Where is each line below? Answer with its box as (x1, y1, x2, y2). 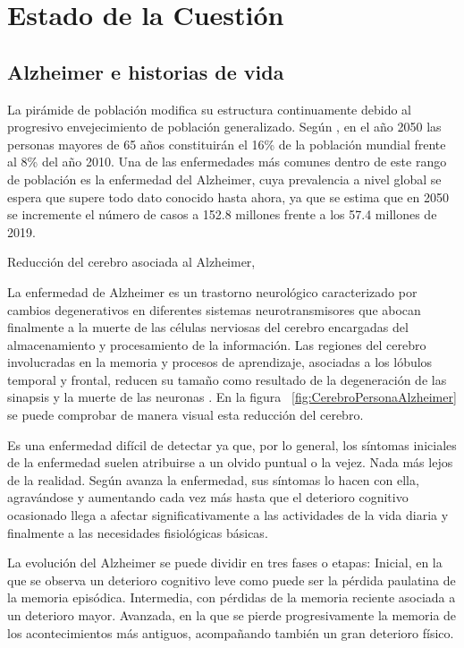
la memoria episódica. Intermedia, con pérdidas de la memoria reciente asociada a (7, 588, 456, 607)
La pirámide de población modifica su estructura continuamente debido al (7, 99, 411, 118)
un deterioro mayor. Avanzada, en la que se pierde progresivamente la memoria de (7, 606, 457, 625)
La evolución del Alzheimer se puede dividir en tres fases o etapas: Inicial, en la (7, 553, 443, 572)
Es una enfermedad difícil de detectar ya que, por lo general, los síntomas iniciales (7, 435, 457, 454)
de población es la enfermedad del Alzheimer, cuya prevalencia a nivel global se (7, 169, 442, 188)
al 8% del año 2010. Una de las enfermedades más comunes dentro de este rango (7, 152, 447, 171)
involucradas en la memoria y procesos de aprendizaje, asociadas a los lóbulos (7, 353, 433, 371)
